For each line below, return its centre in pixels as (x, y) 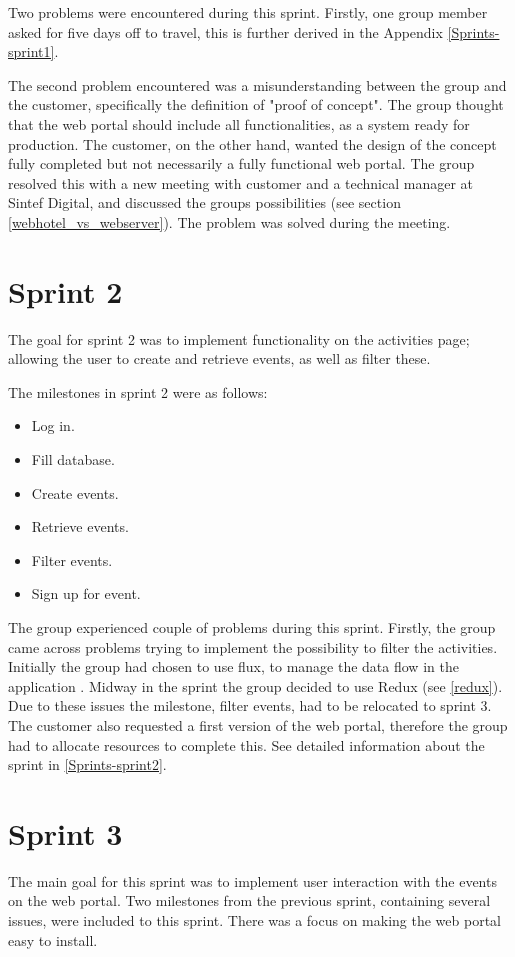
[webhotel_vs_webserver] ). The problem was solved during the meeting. (229, 221)
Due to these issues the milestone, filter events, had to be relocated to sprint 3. (250, 705)
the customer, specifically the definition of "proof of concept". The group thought (256, 104)
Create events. (75, 492)
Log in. (53, 425)
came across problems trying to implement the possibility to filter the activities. (253, 646)
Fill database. (73, 459)
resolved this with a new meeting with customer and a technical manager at (241, 182)
